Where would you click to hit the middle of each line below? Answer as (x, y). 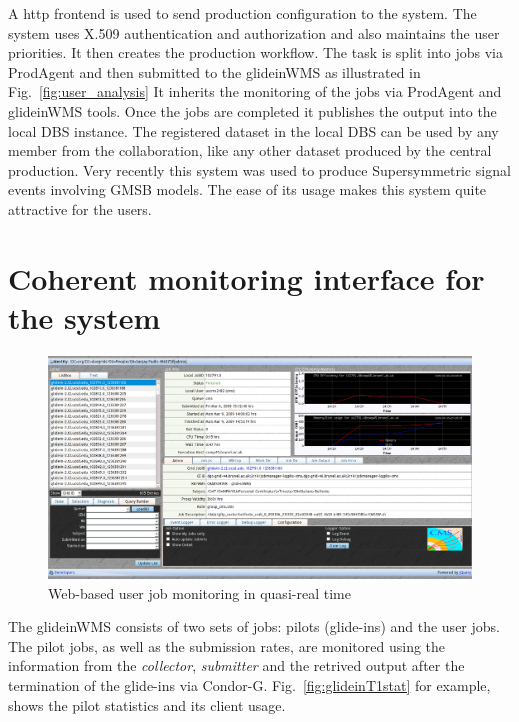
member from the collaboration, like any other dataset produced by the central (250, 150)
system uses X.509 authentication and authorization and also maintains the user (254, 32)
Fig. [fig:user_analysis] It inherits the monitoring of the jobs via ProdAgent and (255, 91)
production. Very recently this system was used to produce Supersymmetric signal (259, 169)
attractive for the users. (80, 208)
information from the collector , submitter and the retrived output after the (236, 665)
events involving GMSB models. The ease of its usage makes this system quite (247, 189)
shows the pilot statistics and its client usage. (147, 704)
